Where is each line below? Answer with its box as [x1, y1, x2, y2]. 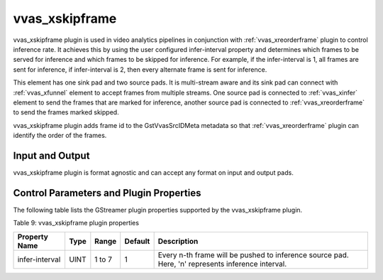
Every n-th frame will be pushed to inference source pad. [157, 249, 349, 259]
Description [157, 236, 199, 246]
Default [124, 236, 150, 246]
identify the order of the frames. [13, 131, 107, 140]
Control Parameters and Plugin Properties [13, 187, 201, 199]
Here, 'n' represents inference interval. [157, 259, 287, 269]
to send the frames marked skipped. [13, 108, 120, 117]
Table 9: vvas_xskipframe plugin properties [13, 219, 140, 227]
